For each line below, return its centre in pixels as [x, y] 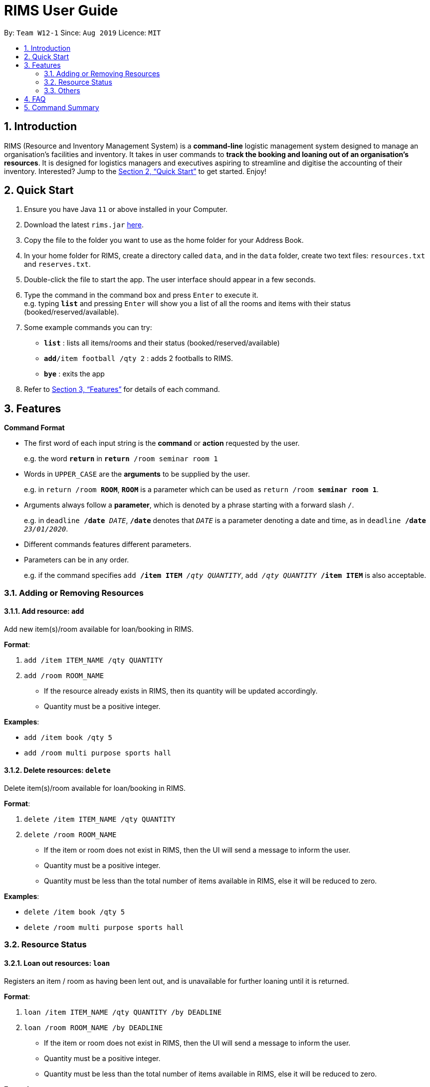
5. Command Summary [62, 107]
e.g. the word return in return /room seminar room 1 [121, 459]
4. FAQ [35, 99]
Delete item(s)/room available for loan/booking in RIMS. [95, 788]
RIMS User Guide [61, 10]
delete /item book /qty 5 [75, 912]
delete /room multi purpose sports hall [104, 928]
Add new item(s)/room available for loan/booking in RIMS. [99, 629]
